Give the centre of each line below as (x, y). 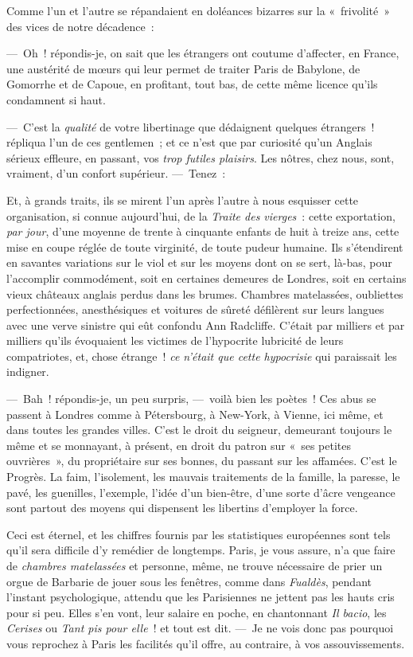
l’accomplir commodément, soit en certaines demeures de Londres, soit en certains (206, 278)
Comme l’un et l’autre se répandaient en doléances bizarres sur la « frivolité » (198, 10)
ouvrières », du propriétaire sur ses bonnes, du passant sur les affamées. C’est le (202, 461)
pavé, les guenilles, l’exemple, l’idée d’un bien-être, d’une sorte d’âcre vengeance (201, 492)
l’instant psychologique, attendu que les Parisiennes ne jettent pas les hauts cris (201, 597)
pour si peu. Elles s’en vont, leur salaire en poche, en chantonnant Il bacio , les (197, 612)
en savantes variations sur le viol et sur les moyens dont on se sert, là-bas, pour (199, 262)
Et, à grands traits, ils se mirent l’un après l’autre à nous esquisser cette (183, 199)
